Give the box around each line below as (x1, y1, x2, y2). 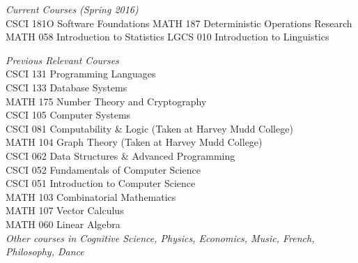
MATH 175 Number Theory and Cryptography (6, 93, 207, 108)
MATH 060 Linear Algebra (6, 216, 120, 231)
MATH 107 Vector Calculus (6, 203, 124, 218)
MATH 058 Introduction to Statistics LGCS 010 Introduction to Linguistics (6, 29, 329, 44)
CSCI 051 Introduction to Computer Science (6, 176, 196, 190)
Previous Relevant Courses (6, 52, 119, 67)
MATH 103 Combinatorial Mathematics (6, 189, 176, 204)
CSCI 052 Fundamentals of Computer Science (6, 162, 201, 176)
